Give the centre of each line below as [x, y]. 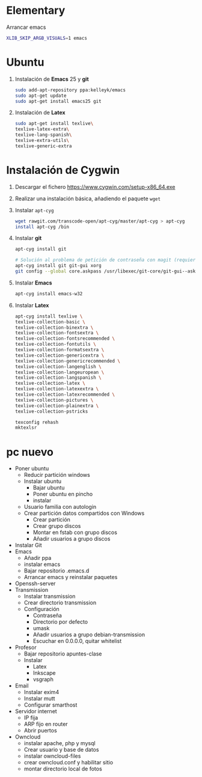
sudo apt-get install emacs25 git [58, 101]
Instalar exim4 [41, 692]
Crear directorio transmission [60, 603]
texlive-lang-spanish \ [43, 135]
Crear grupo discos [57, 526]
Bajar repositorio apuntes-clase [63, 654]
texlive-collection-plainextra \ [57, 406]
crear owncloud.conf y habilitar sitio [68, 763]
